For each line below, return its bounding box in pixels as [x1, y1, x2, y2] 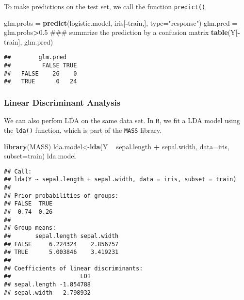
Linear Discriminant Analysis [4, 96, 121, 108]
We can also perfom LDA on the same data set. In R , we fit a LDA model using [4, 115, 240, 126]
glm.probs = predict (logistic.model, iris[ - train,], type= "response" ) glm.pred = [4, 17, 238, 28]
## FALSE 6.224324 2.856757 [4, 240, 119, 248]
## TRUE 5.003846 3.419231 [4, 249, 119, 256]
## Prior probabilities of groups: [4, 192, 119, 199]
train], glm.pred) [4, 36, 53, 47]
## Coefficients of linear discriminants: [4, 265, 143, 272]
